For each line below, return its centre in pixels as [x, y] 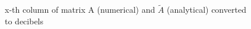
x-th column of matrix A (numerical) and [80, 10]
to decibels [24, 21]
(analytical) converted [206, 10]
